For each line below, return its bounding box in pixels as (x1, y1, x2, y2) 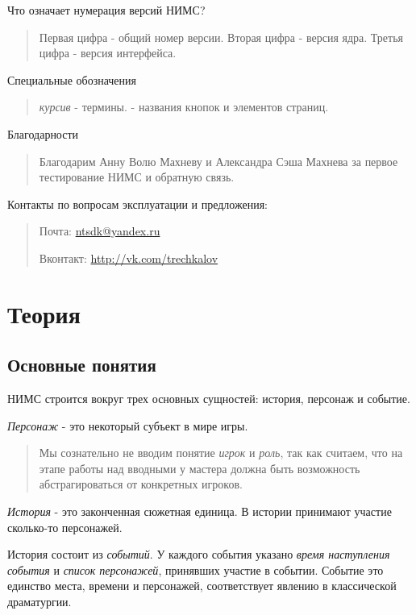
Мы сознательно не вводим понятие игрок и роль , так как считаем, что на (39, 444, 403, 461)
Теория (7, 297, 81, 330)
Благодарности (7, 125, 79, 142)
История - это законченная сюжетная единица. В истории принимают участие (7, 503, 392, 520)
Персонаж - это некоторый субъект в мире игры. (7, 417, 248, 434)
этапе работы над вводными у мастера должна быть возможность (39, 459, 360, 476)
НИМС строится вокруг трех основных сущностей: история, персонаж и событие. (7, 390, 410, 407)
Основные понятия (7, 352, 156, 377)
